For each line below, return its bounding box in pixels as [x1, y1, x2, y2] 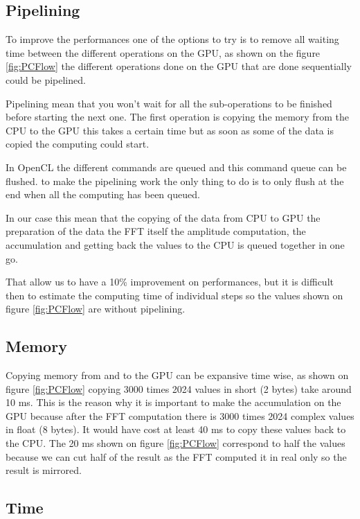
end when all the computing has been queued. [6, 187, 200, 202]
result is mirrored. [6, 463, 82, 477]
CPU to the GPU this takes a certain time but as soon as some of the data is [6, 123, 334, 137]
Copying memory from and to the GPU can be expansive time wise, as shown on [6, 368, 349, 382]
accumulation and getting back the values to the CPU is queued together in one [6, 237, 345, 252]
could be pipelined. [6, 72, 86, 87]
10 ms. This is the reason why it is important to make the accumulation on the [6, 395, 341, 410]
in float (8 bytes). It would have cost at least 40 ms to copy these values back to [6, 422, 346, 437]
